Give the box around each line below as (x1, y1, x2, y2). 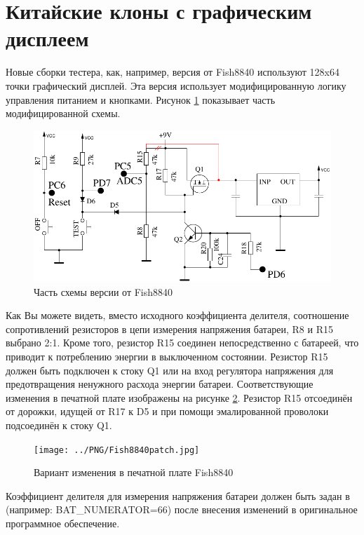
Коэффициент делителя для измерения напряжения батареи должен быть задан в (6, 488, 350, 503)
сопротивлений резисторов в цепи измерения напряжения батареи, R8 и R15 (6, 321, 333, 336)
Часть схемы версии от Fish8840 (34, 284, 173, 299)
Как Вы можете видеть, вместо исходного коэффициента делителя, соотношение (6, 308, 349, 323)
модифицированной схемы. (6, 106, 121, 121)
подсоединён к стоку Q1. (6, 417, 112, 432)
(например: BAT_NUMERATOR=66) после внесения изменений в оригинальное (6, 502, 358, 517)
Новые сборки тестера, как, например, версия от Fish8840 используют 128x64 (6, 65, 339, 79)
